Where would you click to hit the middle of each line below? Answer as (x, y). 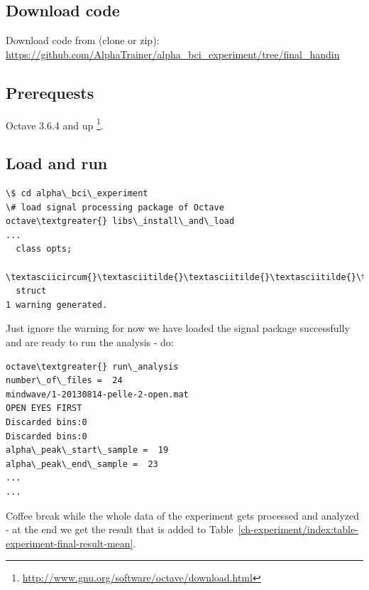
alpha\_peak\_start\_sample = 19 (87, 450)
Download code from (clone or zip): (83, 40)
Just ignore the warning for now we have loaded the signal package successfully (178, 328)
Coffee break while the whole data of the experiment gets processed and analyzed (183, 515)
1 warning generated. (57, 305)
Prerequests (50, 92)
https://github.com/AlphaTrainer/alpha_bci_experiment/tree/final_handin (173, 54)
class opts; (44, 249)
